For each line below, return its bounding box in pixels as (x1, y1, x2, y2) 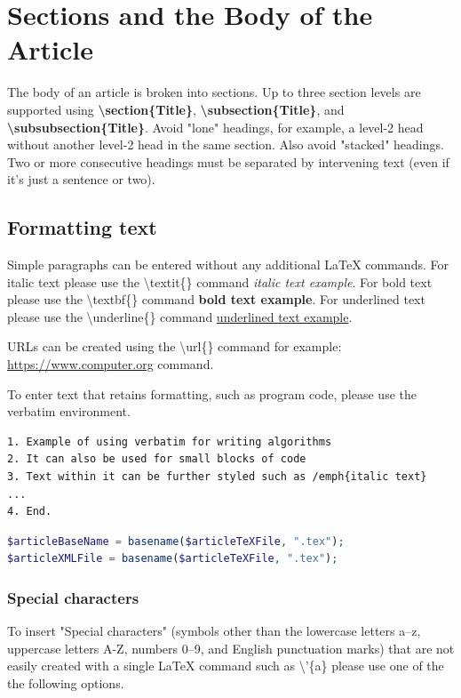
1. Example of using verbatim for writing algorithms (7, 435, 332, 448)
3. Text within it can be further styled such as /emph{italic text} (7, 470, 427, 484)
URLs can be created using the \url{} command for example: (7, 337, 342, 356)
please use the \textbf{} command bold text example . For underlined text (7, 290, 425, 309)
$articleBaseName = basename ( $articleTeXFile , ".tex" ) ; (7, 534, 345, 548)
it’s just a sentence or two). (7, 170, 155, 189)
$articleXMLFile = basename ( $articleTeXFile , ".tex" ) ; (7, 552, 338, 566)
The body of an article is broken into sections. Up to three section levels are (7, 83, 421, 101)
